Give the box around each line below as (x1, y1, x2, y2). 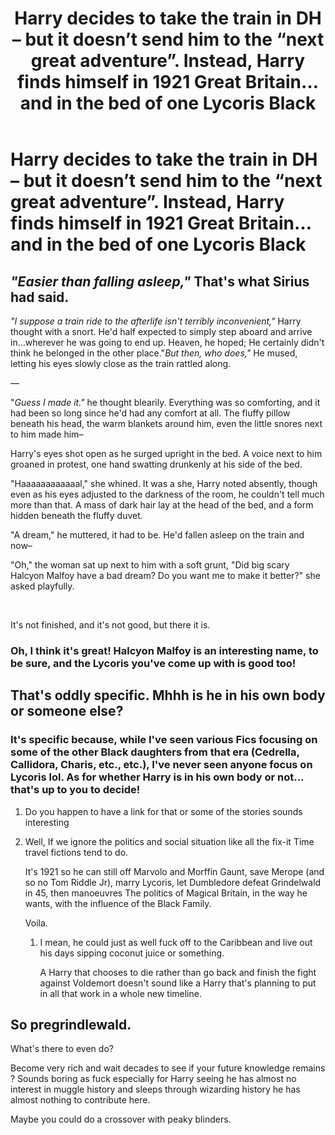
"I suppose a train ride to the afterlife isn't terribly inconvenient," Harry (10, 315, 302, 327)
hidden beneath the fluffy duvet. (10, 510, 143, 521)
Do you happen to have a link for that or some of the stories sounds (24, 805, 303, 817)
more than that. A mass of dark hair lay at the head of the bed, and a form (10, 499, 314, 511)
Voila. (24, 917, 48, 929)
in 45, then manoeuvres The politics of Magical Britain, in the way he (24, 887, 308, 899)
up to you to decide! (41, 783, 141, 797)
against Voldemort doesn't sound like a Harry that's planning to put (39, 977, 317, 989)
